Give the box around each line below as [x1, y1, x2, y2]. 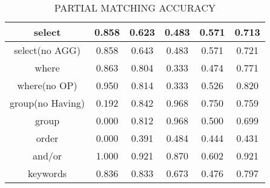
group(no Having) [10, 96, 85, 110]
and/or [33, 149, 62, 163]
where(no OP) [17, 78, 77, 92]
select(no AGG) [14, 43, 81, 57]
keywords [27, 166, 67, 180]
